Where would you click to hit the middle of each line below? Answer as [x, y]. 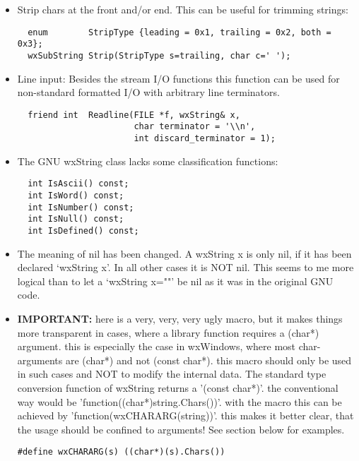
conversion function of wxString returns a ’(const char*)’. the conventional [178, 387]
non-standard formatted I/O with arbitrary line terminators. [148, 92]
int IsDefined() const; [83, 230]
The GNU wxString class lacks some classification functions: [148, 161]
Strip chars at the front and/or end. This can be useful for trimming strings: [183, 9]
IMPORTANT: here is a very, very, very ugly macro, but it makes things [180, 318]
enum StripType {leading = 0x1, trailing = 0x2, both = [179, 32]
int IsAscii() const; [78, 184]
